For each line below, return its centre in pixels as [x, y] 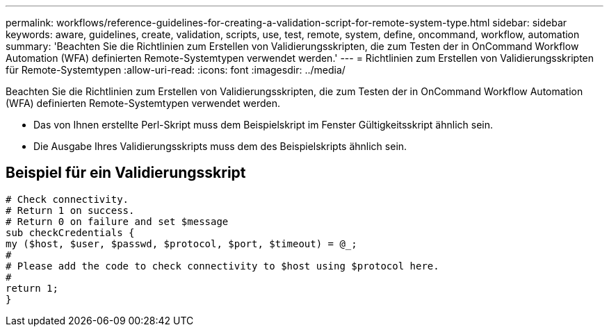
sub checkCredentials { [70, 232]
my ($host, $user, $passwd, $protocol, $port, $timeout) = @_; [181, 243]
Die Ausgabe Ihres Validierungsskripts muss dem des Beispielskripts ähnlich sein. [220, 146]
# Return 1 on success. [70, 210]
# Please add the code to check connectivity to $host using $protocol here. [222, 266]
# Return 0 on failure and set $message [117, 221]
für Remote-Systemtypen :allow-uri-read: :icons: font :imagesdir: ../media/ [176, 70]
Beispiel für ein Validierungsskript [126, 173]
